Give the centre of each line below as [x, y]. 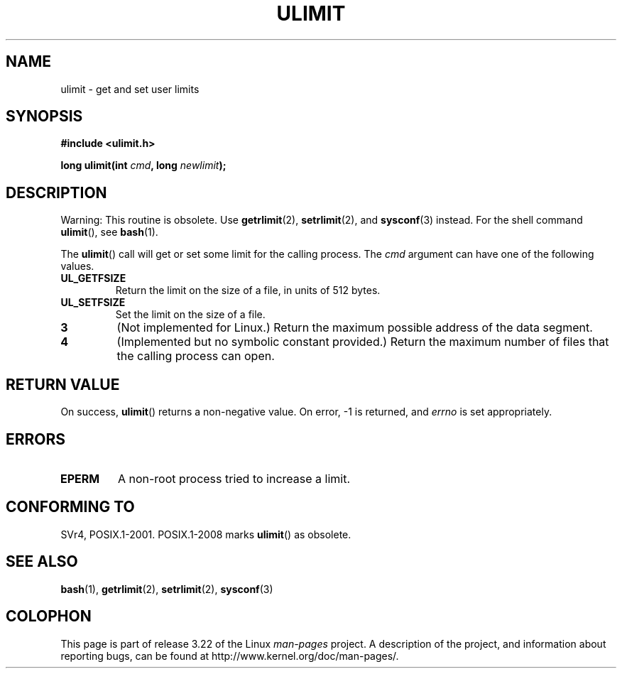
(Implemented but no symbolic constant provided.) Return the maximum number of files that [363, 342]
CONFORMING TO [70, 507]
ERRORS [36, 439]
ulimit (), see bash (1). [109, 232]
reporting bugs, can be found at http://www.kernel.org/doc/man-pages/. [230, 656]
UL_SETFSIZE [93, 303]
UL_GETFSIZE [93, 278]
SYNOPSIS [44, 116]
